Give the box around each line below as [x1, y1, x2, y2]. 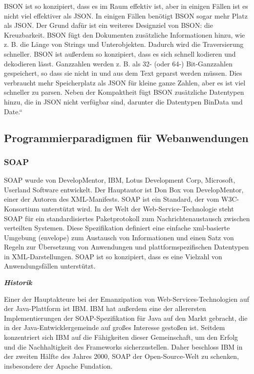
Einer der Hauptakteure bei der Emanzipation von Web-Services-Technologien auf [4, 293, 249, 304]
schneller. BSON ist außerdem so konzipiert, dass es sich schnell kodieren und [4, 48, 236, 59]
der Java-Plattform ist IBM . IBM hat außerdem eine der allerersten [4, 303, 206, 313]
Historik [4, 277, 32, 288]
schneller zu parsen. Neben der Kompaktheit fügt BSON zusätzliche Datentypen [4, 87, 244, 97]
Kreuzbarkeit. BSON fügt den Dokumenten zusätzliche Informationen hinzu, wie [4, 29, 245, 40]
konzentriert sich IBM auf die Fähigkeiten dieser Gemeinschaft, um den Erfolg [4, 332, 238, 342]
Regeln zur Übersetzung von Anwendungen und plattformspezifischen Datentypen [4, 242, 249, 252]
